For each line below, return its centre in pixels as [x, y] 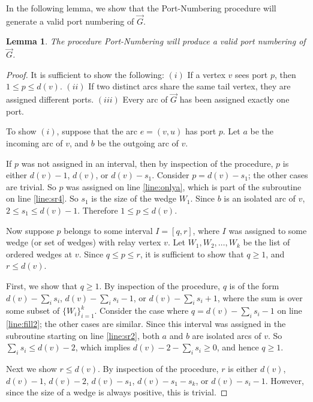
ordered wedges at [39, 253]
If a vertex [206, 74]
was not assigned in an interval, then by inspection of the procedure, [147, 163]
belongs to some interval [108, 230]
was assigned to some [268, 230]
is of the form [254, 285]
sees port [252, 74]
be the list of [267, 242]
